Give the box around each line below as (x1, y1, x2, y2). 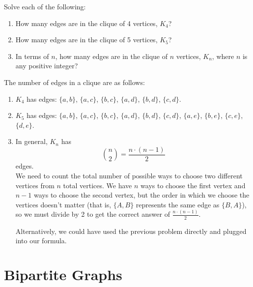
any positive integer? (15, 60, 78, 71)
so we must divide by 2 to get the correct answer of (15, 209, 170, 219)
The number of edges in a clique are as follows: (4, 77, 145, 87)
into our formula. (15, 235, 67, 246)
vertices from (15, 180, 55, 190)
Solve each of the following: (4, 1, 86, 11)
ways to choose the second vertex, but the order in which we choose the (33, 190, 250, 200)
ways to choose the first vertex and (141, 180, 246, 190)
